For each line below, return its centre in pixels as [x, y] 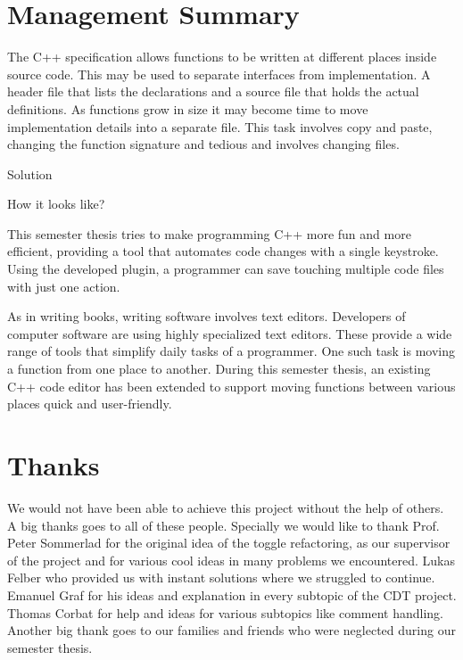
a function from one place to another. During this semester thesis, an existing [219, 369]
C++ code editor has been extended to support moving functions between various [231, 386]
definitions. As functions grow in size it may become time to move [188, 108]
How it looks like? [56, 204]
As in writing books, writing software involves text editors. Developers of [207, 316]
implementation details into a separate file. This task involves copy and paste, [220, 126]
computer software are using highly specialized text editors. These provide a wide [230, 333]
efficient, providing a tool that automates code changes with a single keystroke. [223, 251]
